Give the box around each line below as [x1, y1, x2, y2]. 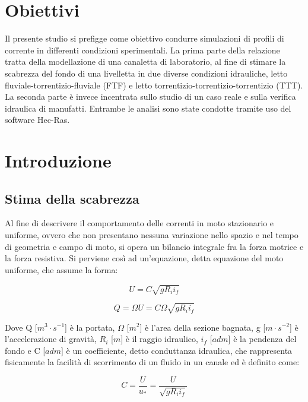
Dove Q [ [5, 321, 37, 333]
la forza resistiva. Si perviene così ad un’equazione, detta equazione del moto [5, 252, 284, 264]
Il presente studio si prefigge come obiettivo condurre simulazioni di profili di [5, 32, 284, 45]
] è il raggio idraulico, [120, 333, 198, 345]
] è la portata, [65, 321, 115, 333]
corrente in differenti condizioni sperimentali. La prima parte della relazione [5, 43, 280, 56]
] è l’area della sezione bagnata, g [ [139, 321, 266, 333]
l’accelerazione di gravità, [5, 333, 97, 345]
